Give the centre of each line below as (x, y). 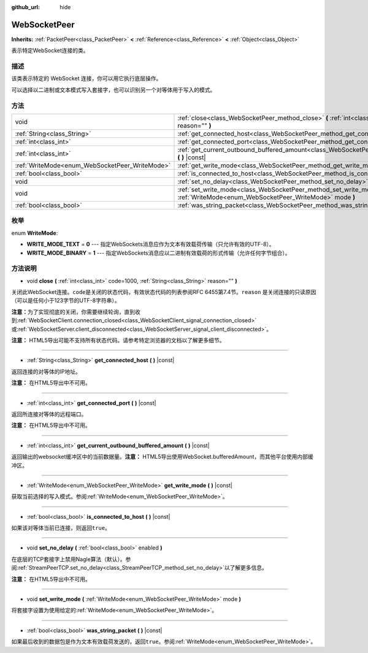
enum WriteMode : (35, 233)
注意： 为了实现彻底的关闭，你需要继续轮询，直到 (73, 312)
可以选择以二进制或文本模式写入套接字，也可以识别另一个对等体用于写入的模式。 (113, 89)
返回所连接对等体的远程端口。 (49, 414)
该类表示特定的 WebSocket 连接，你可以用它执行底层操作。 (86, 78)
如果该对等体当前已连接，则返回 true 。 (61, 528)
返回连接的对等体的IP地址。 (46, 371)
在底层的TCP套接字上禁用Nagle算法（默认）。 (68, 559)
